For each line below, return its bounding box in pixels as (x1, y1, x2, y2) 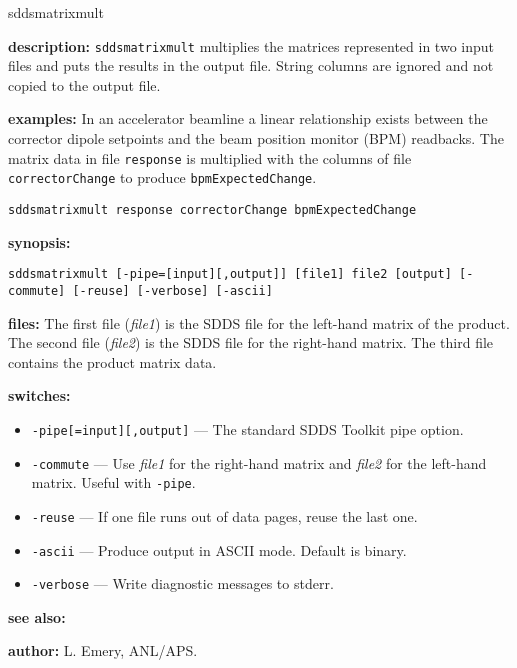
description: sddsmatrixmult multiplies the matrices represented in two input (8, 35, 494, 56)
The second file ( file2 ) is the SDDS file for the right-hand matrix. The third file (8, 332, 494, 353)
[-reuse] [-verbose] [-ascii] (72, 283, 273, 298)
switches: (8, 385, 71, 406)
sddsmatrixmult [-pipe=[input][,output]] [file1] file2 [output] (8, 267, 452, 282)
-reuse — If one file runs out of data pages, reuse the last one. (31, 505, 418, 526)
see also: (8, 606, 66, 627)
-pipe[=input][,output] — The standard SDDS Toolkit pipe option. (31, 418, 464, 439)
